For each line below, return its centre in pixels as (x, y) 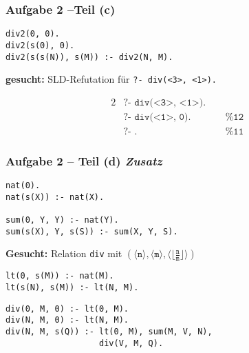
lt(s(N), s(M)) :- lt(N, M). (72, 288)
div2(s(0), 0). (40, 45)
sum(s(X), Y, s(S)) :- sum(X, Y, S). (92, 231)
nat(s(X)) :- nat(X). (55, 197)
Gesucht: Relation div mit (64, 253)
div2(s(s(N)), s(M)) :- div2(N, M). (89, 57)
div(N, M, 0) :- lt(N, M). (67, 320)
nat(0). (23, 186)
